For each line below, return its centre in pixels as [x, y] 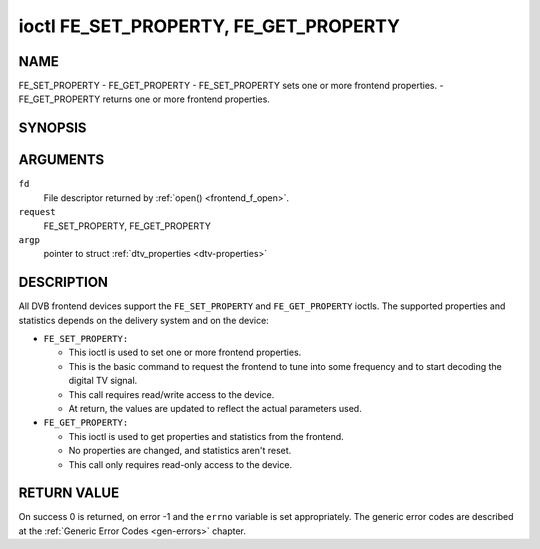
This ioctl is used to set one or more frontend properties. [185, 352]
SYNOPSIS [52, 128]
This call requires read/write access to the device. [171, 394]
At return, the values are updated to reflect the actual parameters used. [215, 408]
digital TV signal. [103, 381]
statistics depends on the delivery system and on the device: [143, 320]
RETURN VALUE [69, 493]
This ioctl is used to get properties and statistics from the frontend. [206, 436]
